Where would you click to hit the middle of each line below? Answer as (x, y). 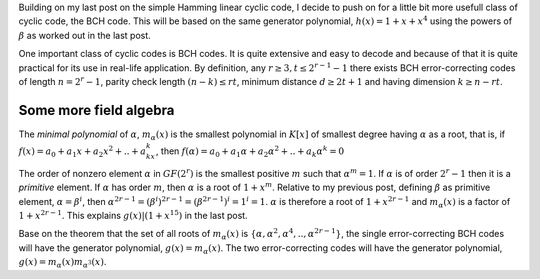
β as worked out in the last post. (85, 35)
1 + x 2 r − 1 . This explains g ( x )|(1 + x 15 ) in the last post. (133, 215)
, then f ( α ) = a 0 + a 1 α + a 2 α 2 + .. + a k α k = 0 (250, 151)
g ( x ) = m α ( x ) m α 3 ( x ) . (62, 263)
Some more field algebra (96, 110)
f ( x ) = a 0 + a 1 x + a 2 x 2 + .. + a (82, 151)
